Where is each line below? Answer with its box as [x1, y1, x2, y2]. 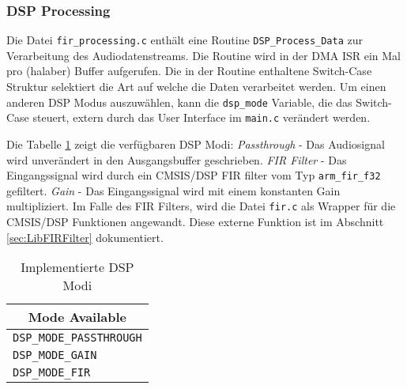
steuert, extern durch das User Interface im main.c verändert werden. [32, 109, 371, 126]
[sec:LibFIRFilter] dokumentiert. [6, 228, 164, 245]
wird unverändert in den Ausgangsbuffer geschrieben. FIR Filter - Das [6, 151, 347, 168]
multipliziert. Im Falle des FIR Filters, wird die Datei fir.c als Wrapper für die [6, 198, 396, 214]
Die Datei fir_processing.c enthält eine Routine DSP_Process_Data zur [6, 32, 363, 48]
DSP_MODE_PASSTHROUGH [13, 331, 142, 345]
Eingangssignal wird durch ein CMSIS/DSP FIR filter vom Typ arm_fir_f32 [6, 167, 381, 183]
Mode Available [28, 308, 127, 327]
